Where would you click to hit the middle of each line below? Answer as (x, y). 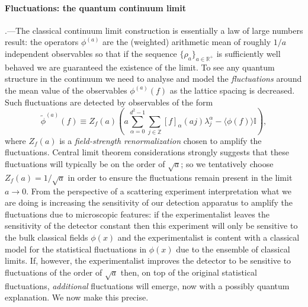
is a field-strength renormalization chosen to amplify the (161, 140)
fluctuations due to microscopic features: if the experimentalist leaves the (137, 214)
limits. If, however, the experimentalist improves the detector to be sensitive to (148, 260)
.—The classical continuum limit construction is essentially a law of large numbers (154, 30)
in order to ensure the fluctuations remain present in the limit (180, 177)
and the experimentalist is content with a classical (208, 237)
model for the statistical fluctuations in (76, 249)
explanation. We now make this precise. (77, 297)
